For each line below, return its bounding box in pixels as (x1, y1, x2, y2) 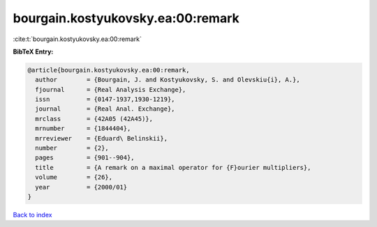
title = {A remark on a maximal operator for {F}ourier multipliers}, (35, 164, 311, 171)
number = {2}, (35, 144, 110, 152)
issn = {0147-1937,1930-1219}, (35, 95, 175, 104)
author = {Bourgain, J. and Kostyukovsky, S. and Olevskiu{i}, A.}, (35, 76, 300, 84)
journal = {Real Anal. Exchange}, (35, 105, 175, 113)
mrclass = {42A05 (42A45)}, (35, 115, 154, 123)
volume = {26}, (35, 173, 113, 181)
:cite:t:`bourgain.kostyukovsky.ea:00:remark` (13, 35, 142, 43)
